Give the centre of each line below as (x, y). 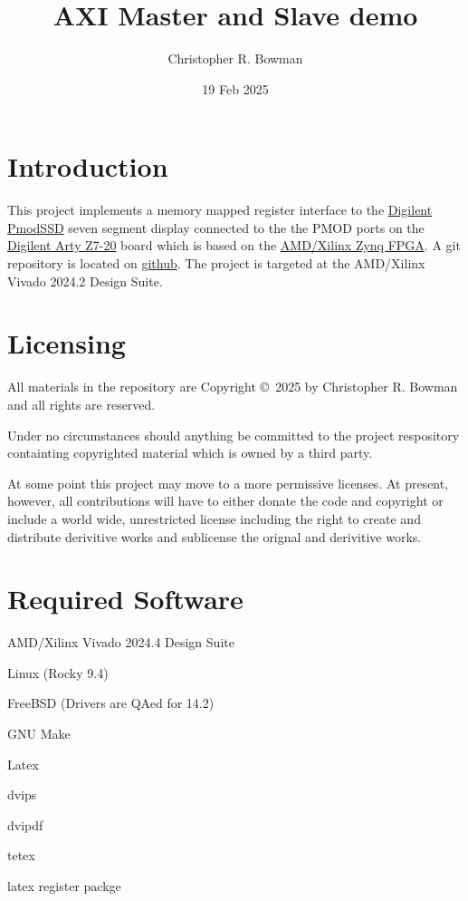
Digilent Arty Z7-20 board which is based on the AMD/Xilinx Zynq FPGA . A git (234, 245)
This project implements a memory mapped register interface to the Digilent (220, 210)
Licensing (67, 343)
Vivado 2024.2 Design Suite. (85, 281)
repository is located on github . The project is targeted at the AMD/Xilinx (216, 263)
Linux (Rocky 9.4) (58, 672)
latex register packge (64, 885)
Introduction (88, 166)
